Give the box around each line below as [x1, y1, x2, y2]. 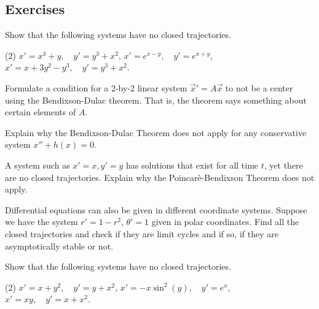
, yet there [264, 158, 303, 171]
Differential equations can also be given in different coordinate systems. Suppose [5, 203, 307, 216]
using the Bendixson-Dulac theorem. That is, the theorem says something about [5, 93, 307, 106]
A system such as [5, 158, 70, 171]
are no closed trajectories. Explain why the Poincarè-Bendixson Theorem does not [5, 170, 315, 183]
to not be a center [225, 81, 293, 94]
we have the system [5, 215, 78, 228]
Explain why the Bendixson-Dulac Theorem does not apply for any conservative [5, 126, 307, 139]
